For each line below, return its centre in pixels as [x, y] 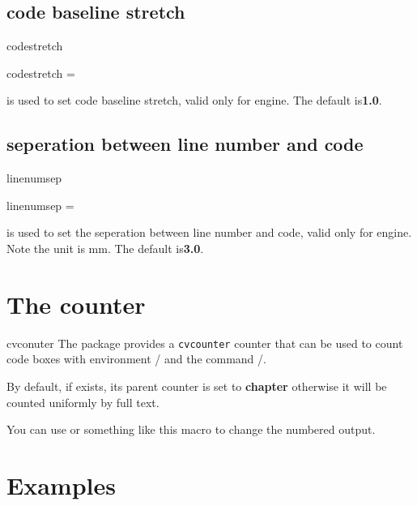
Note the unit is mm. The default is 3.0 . [105, 248]
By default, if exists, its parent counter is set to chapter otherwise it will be [197, 386]
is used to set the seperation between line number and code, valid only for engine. [209, 232]
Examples [61, 485]
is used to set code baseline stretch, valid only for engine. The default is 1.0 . [194, 100]
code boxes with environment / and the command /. [136, 359]
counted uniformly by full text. [83, 402]
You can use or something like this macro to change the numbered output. [191, 429]
